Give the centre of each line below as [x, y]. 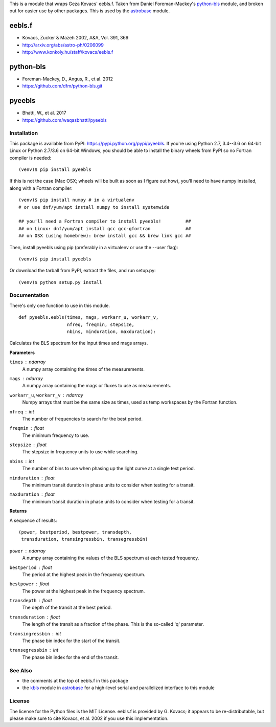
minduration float [32, 478]
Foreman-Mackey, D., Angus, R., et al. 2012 [68, 79]
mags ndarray [26, 378]
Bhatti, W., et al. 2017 [44, 113]
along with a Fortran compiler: [41, 188]
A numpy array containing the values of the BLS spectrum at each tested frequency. [111, 558]
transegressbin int [34, 650]
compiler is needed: [30, 158]
